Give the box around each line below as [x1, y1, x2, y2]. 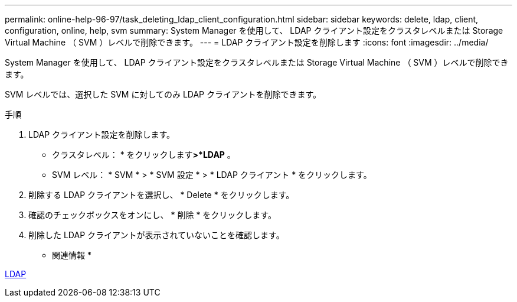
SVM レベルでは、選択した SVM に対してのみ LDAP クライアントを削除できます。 [5, 89, 322, 99]
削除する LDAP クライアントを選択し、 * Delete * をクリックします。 [28, 190, 295, 200]
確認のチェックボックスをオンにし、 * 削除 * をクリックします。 [28, 210, 276, 220]
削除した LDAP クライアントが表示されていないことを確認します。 [28, 230, 284, 240]
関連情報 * [52, 250, 91, 260]
